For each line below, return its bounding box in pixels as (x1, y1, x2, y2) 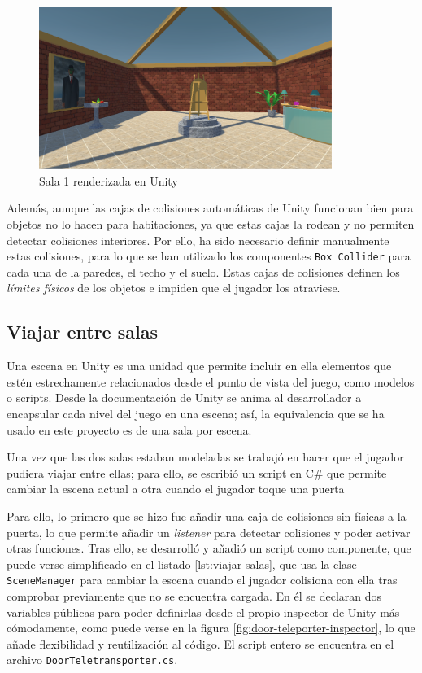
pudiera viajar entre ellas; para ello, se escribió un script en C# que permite (7, 464, 387, 481)
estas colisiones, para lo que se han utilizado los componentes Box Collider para (7, 247, 411, 264)
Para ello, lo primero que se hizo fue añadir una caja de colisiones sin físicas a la (7, 508, 407, 525)
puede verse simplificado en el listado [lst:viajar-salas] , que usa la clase (7, 555, 357, 572)
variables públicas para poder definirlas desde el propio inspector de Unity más (7, 603, 400, 620)
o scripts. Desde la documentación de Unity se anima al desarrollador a (7, 389, 362, 406)
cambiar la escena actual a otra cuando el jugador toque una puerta (7, 480, 345, 497)
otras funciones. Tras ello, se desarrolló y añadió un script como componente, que (7, 540, 411, 557)
